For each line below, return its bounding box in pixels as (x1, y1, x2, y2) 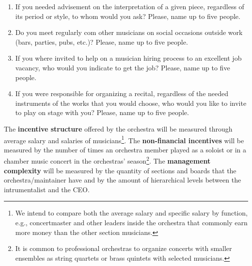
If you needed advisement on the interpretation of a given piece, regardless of (15, 1, 244, 11)
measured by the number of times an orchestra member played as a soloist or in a (4, 144, 246, 154)
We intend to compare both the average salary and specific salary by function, (15, 208, 248, 218)
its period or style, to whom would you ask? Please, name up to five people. (15, 11, 240, 21)
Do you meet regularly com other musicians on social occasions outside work (15, 27, 243, 37)
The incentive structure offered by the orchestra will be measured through (4, 123, 233, 133)
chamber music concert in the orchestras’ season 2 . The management (4, 154, 211, 166)
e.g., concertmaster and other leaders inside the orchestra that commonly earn (15, 217, 248, 227)
